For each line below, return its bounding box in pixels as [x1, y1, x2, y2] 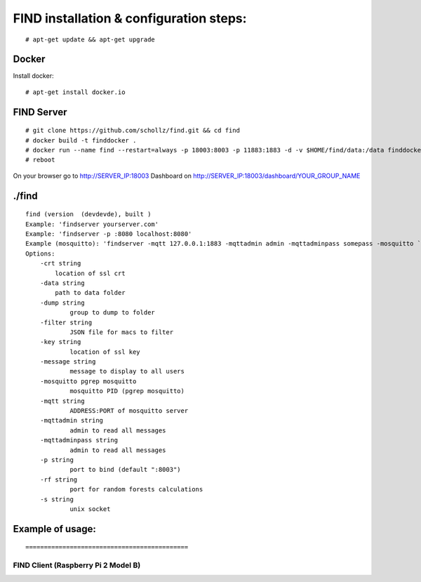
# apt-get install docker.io [25, 88, 126, 96]
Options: [25, 249, 55, 258]
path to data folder [55, 289, 126, 297]
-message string [39, 358, 96, 366]
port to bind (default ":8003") [69, 465, 182, 474]
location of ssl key [69, 348, 140, 356]
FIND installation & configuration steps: [13, 11, 247, 26]
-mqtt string [39, 397, 85, 405]
